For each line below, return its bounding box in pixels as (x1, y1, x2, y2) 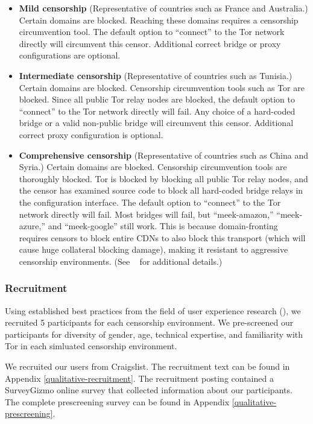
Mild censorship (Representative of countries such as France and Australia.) (19, 2, 308, 14)
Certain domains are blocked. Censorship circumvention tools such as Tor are (19, 81, 305, 93)
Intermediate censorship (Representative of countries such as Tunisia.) (19, 69, 292, 81)
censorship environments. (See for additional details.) (19, 255, 223, 267)
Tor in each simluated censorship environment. (5, 340, 177, 352)
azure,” (19, 220, 46, 232)
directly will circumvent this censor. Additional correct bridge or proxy (19, 37, 281, 49)
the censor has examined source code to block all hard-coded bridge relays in (19, 184, 303, 197)
